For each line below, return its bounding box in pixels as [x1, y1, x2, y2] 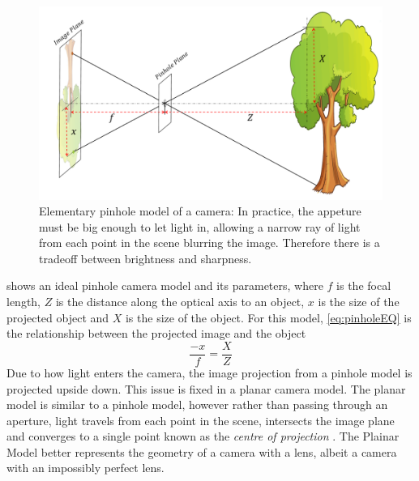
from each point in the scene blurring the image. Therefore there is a [39, 234, 380, 251]
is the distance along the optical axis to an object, [55, 293, 305, 310]
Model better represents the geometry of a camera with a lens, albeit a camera [6, 443, 397, 460]
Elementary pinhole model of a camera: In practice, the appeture [39, 202, 361, 219]
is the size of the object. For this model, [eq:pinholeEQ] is [125, 309, 412, 326]
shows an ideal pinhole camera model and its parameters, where [6, 277, 323, 294]
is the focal [336, 277, 391, 294]
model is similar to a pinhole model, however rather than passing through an [6, 396, 388, 413]
